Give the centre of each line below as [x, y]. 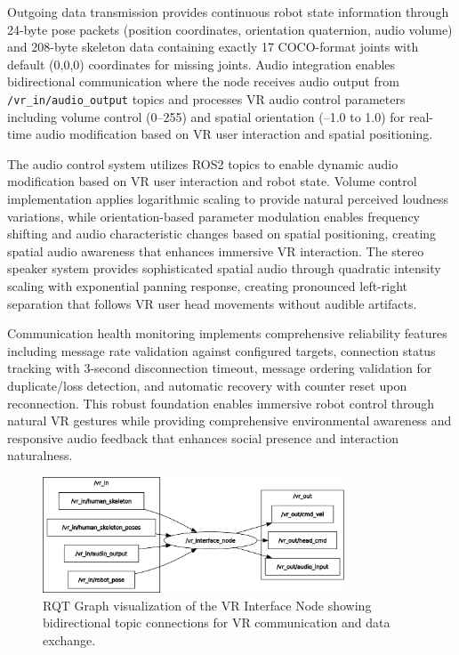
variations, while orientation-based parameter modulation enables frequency [214, 216]
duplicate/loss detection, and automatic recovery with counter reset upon [207, 385]
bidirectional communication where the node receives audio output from [203, 81]
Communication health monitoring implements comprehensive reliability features [227, 333]
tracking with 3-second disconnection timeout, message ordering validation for [220, 368]
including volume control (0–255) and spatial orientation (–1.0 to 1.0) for [206, 116]
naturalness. [40, 455]
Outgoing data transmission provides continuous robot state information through [228, 12]
